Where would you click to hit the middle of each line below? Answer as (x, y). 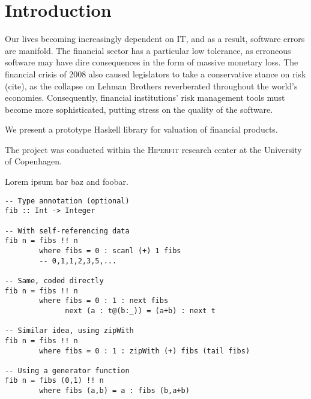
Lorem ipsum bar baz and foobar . (67, 181)
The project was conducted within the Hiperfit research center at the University (153, 149)
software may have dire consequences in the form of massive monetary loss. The (152, 62)
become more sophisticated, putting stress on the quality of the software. (139, 109)
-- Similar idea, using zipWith (69, 331)
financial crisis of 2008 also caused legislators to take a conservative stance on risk (155, 73)
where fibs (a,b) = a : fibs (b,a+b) (114, 391)
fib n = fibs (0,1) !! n (54, 381)
